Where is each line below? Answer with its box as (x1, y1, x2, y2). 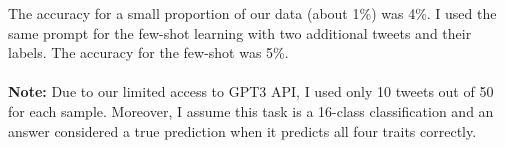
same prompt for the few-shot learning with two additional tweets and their (8, 22, 472, 43)
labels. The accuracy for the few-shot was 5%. (8, 42, 289, 63)
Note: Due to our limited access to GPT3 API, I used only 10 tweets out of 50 (8, 81, 494, 102)
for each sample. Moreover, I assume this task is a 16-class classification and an (8, 100, 494, 121)
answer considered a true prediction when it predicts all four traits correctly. (8, 120, 477, 141)
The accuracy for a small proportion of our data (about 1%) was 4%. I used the (8, 3, 497, 23)
